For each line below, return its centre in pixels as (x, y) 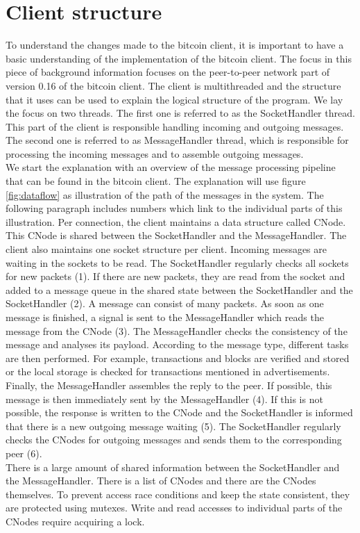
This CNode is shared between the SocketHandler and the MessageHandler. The (176, 235)
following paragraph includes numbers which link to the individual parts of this (174, 208)
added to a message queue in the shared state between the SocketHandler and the (179, 289)
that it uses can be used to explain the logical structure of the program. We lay (174, 99)
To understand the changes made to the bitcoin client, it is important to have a (175, 45)
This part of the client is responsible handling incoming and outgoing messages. (175, 126)
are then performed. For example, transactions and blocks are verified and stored (178, 358)
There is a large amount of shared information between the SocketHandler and (173, 467)
